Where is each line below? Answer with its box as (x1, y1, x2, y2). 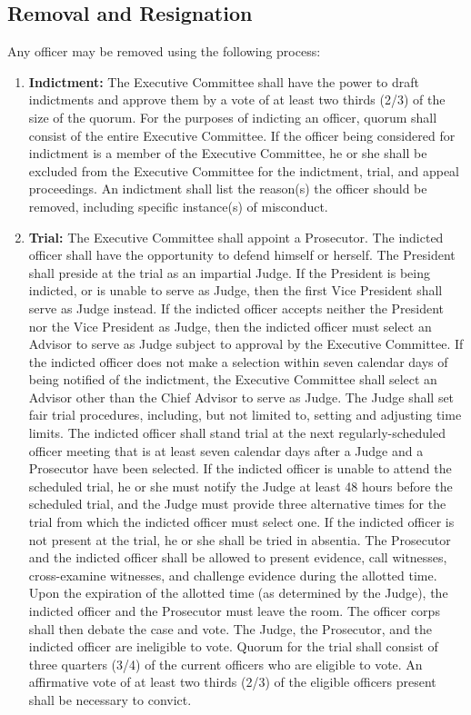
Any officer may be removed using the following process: (7, 42, 321, 61)
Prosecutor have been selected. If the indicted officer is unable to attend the (28, 459, 452, 478)
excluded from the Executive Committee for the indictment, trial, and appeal (28, 161, 460, 180)
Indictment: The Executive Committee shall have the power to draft (28, 72, 419, 91)
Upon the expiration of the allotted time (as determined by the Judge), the (28, 583, 448, 602)
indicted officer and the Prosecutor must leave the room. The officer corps (28, 601, 440, 621)
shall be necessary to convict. (28, 690, 192, 709)
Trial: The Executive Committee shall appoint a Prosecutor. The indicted (28, 227, 444, 246)
